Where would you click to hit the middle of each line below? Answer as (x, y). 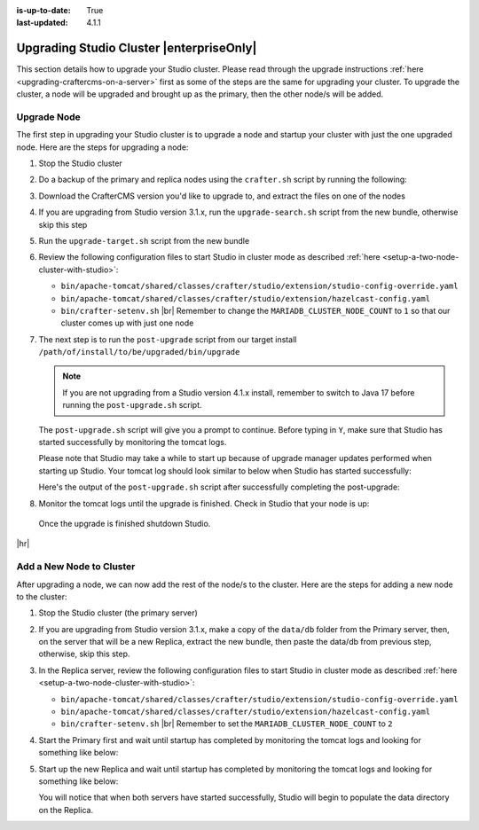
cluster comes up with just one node (127, 323)
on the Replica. (66, 810)
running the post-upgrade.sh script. (132, 405)
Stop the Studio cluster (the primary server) (118, 613)
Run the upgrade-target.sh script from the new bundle (144, 240)
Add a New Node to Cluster (76, 567)
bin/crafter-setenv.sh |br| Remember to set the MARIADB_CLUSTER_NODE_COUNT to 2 (227, 724)
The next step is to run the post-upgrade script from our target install (168, 339)
